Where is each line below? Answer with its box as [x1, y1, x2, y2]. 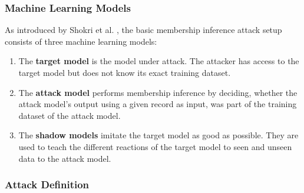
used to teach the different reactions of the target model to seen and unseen [18, 140, 292, 152]
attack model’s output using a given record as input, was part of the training [18, 98, 297, 110]
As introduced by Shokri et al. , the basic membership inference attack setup [5, 24, 282, 36]
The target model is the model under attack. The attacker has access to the [18, 55, 299, 67]
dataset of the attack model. [18, 109, 121, 121]
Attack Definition [5, 177, 90, 192]
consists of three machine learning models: [5, 35, 157, 47]
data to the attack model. [18, 152, 111, 164]
